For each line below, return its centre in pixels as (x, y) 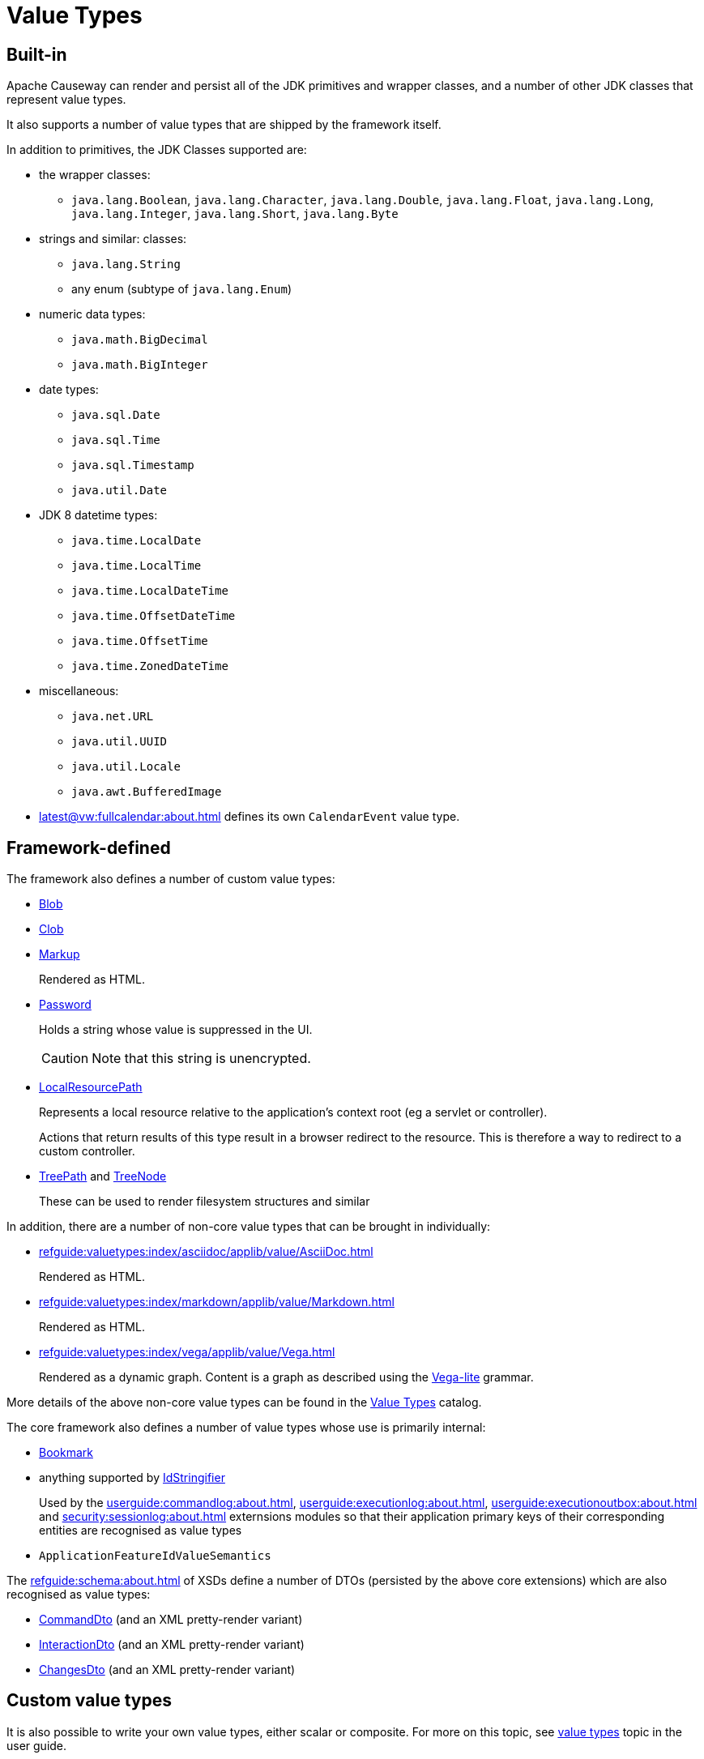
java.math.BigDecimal (140, 340)
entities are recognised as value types (141, 1531)
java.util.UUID (119, 742)
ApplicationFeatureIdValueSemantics (155, 1556)
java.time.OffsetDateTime (154, 616)
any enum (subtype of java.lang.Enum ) (182, 289)
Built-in (37, 54)
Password (65, 1005)
